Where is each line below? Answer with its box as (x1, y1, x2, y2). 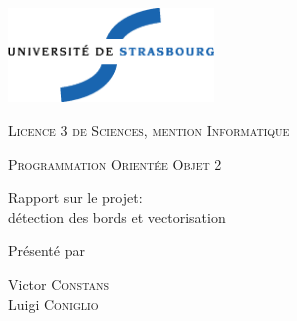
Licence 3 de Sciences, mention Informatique (8, 120, 290, 141)
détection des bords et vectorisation (8, 206, 226, 227)
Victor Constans (8, 274, 110, 295)
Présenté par (8, 240, 85, 261)
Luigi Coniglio (8, 293, 99, 314)
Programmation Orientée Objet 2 (8, 153, 222, 174)
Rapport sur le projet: (8, 187, 143, 208)
